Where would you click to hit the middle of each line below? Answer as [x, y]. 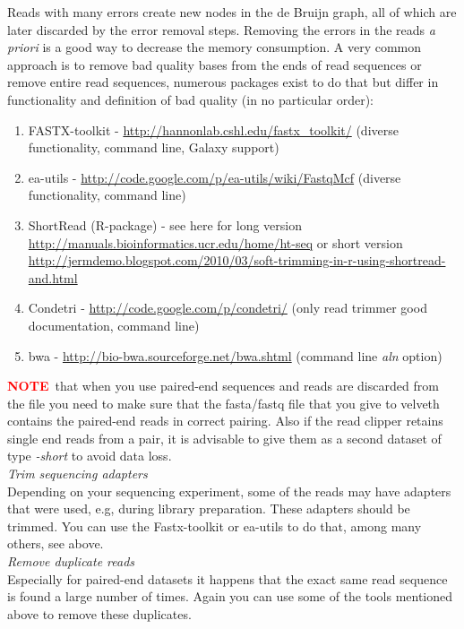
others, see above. [56, 543]
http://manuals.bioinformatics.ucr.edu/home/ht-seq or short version [215, 242]
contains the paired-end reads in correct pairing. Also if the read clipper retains [225, 421]
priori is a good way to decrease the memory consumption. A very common [215, 47]
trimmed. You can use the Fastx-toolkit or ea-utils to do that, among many [215, 526]
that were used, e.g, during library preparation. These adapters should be [209, 508]
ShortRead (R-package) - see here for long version [165, 224]
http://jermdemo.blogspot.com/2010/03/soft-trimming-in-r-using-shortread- [237, 260]
